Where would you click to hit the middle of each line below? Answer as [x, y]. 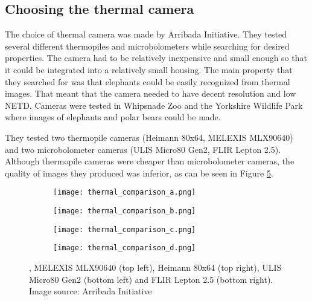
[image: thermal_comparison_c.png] [125, 229]
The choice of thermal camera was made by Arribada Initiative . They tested [146, 34]
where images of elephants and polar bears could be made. [113, 117]
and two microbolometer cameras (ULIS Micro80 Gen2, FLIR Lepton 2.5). [143, 149]
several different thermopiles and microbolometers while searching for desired [147, 46]
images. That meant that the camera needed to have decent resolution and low [151, 93]
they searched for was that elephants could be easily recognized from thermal [148, 81]
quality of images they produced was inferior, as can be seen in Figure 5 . [139, 173]
